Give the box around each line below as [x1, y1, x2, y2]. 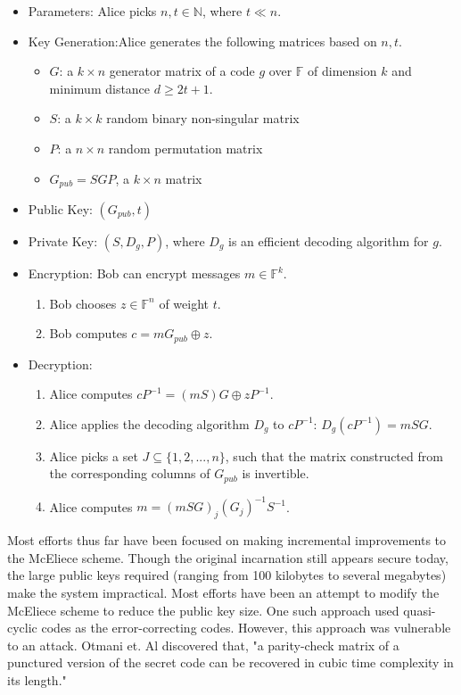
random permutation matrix [108, 138, 263, 157]
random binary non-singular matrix [106, 109, 300, 128]
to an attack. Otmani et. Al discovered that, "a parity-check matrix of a [7, 635, 399, 654]
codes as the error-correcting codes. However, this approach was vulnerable [41, 618, 451, 637]
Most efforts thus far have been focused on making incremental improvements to [7, 531, 447, 550]
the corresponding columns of [49, 464, 210, 483]
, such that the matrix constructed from [225, 446, 443, 465]
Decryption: [28, 354, 93, 373]
